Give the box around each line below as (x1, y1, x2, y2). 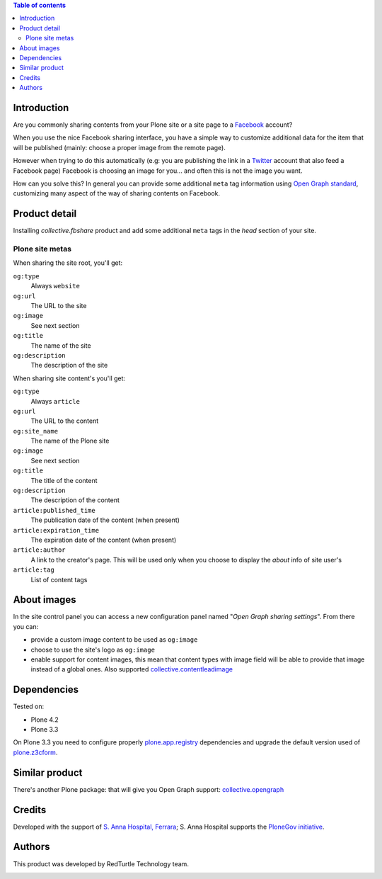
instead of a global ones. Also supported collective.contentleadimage (30, 665, 233, 674)
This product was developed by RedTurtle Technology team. (13, 859, 189, 868)
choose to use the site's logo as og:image (30, 645, 156, 654)
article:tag (13, 566, 54, 574)
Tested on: (13, 702, 45, 711)
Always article (30, 397, 81, 405)
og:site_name (13, 427, 59, 435)
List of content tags (30, 575, 88, 584)
